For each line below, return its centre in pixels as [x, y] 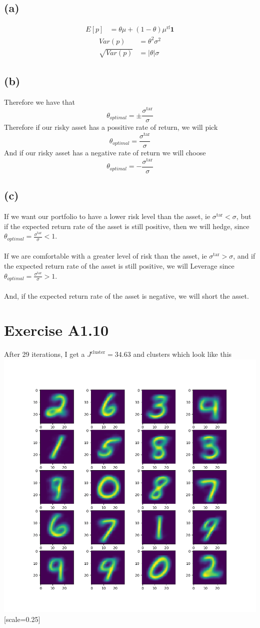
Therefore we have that [40, 101]
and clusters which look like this [182, 354]
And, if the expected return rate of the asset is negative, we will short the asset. [126, 295]
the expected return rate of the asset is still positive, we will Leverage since [119, 265]
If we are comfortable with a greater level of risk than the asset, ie [105, 256]
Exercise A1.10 [56, 330]
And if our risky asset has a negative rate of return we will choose [105, 153]
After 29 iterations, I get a [44, 354]
